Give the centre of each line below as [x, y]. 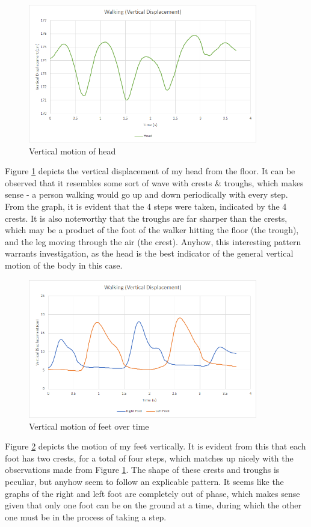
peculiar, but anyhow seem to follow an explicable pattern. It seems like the [144, 481]
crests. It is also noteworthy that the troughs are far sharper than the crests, [146, 218]
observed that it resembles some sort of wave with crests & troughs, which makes [154, 182]
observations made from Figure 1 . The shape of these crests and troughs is [142, 470]
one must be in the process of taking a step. [86, 516]
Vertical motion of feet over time [89, 426]
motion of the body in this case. [64, 265]
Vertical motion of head [72, 151]
